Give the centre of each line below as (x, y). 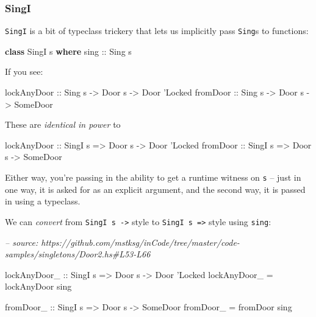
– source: (22, 242)
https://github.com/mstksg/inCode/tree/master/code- (140, 242)
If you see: (24, 71)
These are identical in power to (63, 124)
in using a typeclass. (43, 201)
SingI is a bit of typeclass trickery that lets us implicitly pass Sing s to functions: (157, 31)
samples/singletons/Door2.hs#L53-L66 (78, 254)
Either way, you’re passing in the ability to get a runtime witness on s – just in (153, 177)
